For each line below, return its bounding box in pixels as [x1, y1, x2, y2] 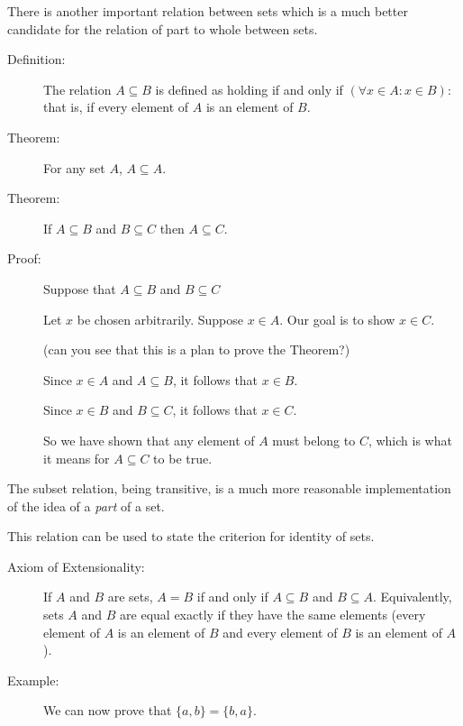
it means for [43, 448, 110, 467]
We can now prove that [43, 701, 172, 720]
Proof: [7, 249, 41, 268]
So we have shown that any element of [43, 430, 255, 449]
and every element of [222, 622, 338, 641]
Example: [7, 670, 59, 689]
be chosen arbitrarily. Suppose [77, 309, 244, 328]
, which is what [368, 430, 452, 449]
